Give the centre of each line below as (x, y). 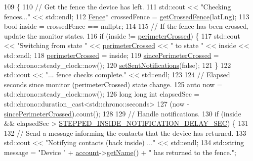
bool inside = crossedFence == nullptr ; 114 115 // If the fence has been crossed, (126, 26)
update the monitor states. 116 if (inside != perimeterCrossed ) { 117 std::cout (122, 35)
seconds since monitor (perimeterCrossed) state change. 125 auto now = (113, 84)
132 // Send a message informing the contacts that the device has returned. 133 (125, 133)
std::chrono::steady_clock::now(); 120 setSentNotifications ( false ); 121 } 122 (118, 65)
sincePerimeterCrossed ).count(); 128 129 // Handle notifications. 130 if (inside (123, 113)
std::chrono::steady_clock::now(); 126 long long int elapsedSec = (102, 94)
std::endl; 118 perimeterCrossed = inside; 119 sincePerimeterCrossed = (111, 55)
